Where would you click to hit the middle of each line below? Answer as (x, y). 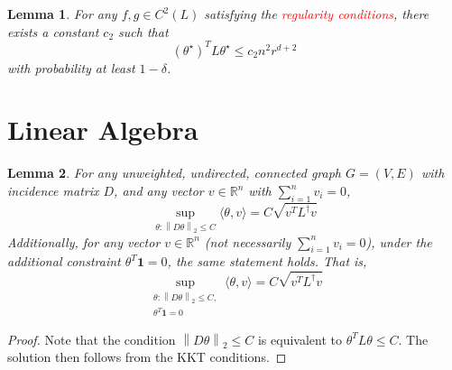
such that (143, 31)
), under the (399, 241)
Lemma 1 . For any (62, 14)
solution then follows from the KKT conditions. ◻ (147, 357)
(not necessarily (248, 241)
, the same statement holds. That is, (267, 261)
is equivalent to (300, 339)
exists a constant (53, 31)
